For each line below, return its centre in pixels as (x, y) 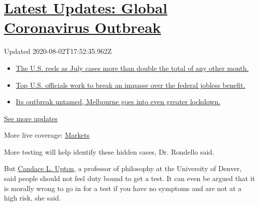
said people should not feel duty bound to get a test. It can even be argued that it (129, 178)
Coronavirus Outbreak (83, 27)
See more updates (31, 118)
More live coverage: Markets (47, 135)
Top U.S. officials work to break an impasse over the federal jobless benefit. (130, 85)
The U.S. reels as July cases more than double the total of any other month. (132, 68)
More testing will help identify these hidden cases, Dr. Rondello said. (109, 151)
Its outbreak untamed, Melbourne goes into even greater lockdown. (118, 102)
